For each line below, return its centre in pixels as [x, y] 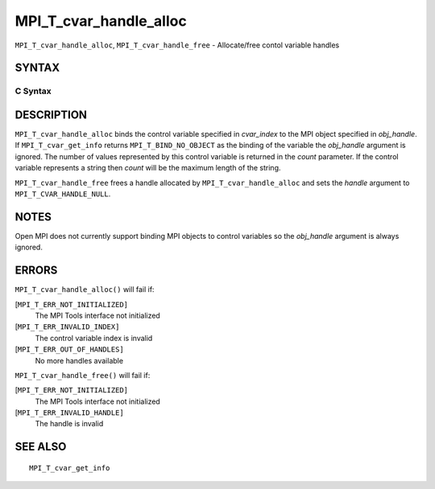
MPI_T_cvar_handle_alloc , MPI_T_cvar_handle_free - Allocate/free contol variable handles [177, 45]
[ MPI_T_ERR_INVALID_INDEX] [67, 327]
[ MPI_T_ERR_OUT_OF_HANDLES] [69, 349]
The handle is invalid [69, 424]
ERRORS [36, 271]
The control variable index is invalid [94, 338]
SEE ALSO [41, 447]
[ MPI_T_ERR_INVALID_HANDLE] [69, 413]
